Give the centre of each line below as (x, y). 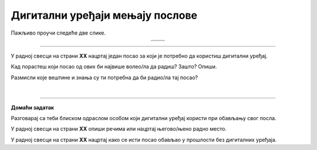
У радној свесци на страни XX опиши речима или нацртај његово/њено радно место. (119, 129)
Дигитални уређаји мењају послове (104, 15)
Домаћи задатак (32, 107)
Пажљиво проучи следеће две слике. (58, 33)
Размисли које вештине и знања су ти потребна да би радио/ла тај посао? (104, 77)
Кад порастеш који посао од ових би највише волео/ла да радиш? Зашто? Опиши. (114, 67)
